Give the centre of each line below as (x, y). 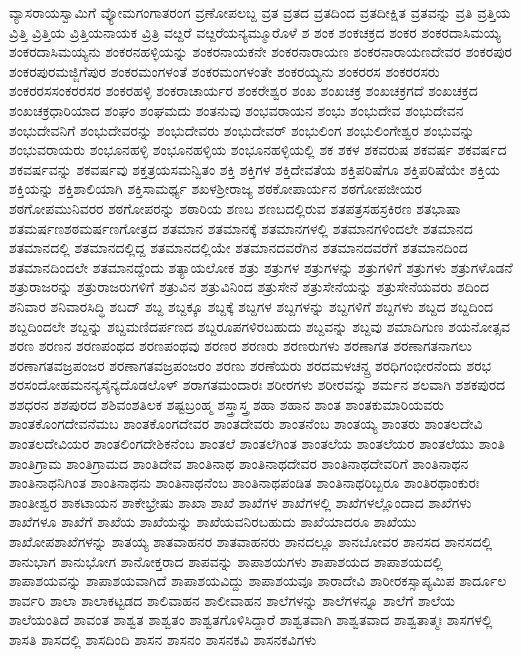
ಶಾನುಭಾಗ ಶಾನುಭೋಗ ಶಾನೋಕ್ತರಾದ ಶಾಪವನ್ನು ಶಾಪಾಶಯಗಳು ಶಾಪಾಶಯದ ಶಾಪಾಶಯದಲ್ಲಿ (226, 560)
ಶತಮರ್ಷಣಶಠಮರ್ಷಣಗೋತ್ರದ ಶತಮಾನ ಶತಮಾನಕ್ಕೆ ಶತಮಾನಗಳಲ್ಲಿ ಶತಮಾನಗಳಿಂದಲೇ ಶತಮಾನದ (241, 227)
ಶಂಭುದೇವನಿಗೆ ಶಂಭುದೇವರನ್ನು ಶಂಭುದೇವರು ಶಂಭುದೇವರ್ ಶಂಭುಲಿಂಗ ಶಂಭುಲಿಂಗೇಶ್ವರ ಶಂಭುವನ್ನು (242, 129)
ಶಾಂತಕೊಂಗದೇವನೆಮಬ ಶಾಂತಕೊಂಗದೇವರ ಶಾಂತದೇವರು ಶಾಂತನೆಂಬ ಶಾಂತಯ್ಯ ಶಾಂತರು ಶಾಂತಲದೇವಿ (246, 423)
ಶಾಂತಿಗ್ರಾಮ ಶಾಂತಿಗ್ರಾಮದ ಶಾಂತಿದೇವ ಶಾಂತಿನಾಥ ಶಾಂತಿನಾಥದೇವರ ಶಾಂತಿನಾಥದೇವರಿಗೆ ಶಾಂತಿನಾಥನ (239, 462)
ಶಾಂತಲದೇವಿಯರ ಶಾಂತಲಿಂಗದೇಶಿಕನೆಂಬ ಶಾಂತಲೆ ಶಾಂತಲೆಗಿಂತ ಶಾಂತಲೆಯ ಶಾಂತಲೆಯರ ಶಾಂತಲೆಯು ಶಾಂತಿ (257, 443)
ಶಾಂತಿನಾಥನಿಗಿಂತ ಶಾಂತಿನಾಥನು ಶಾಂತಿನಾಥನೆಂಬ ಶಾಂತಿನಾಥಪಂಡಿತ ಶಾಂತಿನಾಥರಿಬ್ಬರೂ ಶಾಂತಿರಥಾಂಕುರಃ (244, 482)
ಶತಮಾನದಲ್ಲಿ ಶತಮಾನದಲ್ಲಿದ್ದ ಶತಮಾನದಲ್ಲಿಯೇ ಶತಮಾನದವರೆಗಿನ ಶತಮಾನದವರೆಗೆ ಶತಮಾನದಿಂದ (238, 247)
